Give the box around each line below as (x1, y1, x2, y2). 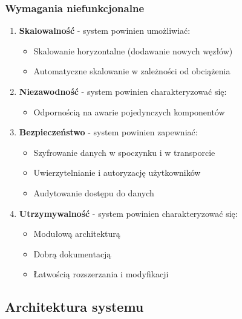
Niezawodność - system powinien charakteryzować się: (19, 85, 227, 97)
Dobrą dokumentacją (33, 247, 111, 260)
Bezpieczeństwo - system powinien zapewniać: (19, 126, 198, 138)
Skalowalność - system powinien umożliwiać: (19, 24, 191, 37)
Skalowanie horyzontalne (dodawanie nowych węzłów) (33, 44, 233, 57)
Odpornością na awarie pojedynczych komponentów (33, 105, 225, 118)
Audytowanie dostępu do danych (33, 186, 154, 199)
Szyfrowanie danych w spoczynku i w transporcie (33, 146, 215, 158)
